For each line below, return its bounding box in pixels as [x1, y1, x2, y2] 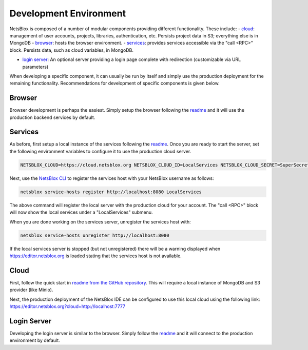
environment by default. [9, 337, 60, 343]
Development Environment [9, 8, 126, 19]
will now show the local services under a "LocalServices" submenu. [9, 209, 153, 215]
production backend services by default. [9, 114, 95, 120]
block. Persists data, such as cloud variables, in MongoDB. [9, 47, 133, 53]
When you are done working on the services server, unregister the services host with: [9, 218, 191, 225]
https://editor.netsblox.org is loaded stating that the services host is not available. [9, 253, 182, 259]
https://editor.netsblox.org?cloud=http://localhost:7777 [9, 303, 126, 310]
